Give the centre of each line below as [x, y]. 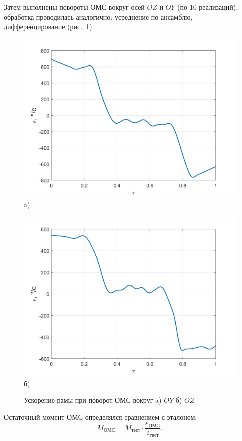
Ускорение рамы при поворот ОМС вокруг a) [93, 400]
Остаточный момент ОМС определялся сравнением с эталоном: [101, 417]
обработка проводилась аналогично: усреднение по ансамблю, [98, 16]
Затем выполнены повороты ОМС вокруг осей [74, 7]
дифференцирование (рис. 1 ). [49, 26]
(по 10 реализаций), [208, 7]
